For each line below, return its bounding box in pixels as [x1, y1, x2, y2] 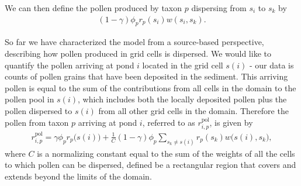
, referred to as [142, 116, 195, 128]
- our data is [249, 58, 294, 71]
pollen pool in [5, 93, 54, 105]
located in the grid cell [142, 58, 223, 71]
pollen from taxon [5, 116, 69, 128]
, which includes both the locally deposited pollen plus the [77, 93, 287, 105]
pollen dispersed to [5, 104, 72, 116]
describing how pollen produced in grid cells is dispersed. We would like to [5, 47, 271, 60]
